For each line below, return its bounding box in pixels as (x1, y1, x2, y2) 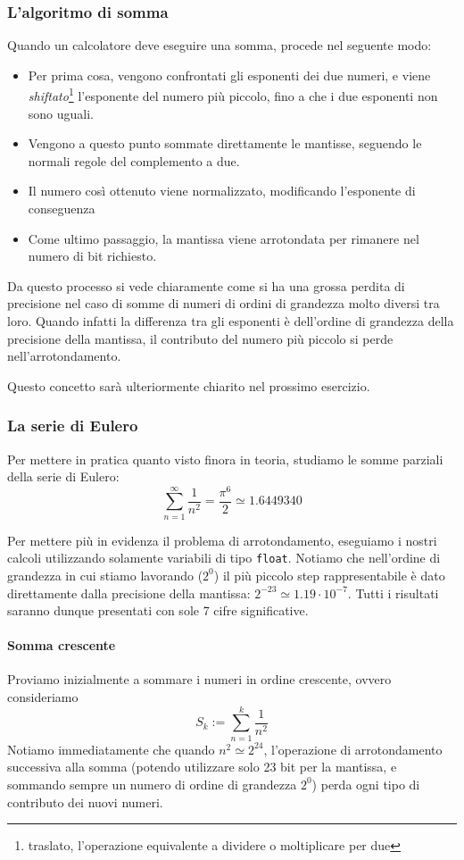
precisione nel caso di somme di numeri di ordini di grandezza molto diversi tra (7, 294, 440, 313)
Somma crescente (7, 636, 116, 655)
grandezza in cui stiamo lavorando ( (7, 565, 203, 584)
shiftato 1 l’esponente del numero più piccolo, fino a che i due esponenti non (28, 84, 438, 105)
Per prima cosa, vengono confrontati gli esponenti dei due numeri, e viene (28, 65, 431, 84)
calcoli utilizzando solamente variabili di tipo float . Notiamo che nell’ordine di (7, 548, 441, 567)
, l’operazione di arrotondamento (263, 739, 443, 758)
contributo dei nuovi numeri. (7, 792, 163, 811)
